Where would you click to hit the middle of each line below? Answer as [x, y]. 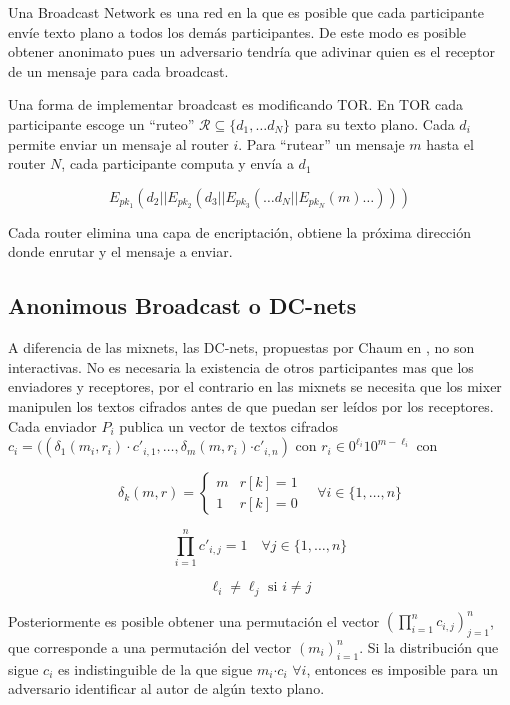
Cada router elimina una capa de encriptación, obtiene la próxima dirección [239, 231]
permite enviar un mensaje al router [118, 143]
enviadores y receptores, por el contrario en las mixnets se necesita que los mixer [255, 386]
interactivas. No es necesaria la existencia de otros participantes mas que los [241, 366]
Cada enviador [52, 425]
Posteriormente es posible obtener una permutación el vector [194, 620]
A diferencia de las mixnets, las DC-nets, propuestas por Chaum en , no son [241, 347]
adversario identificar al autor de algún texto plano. [166, 688]
